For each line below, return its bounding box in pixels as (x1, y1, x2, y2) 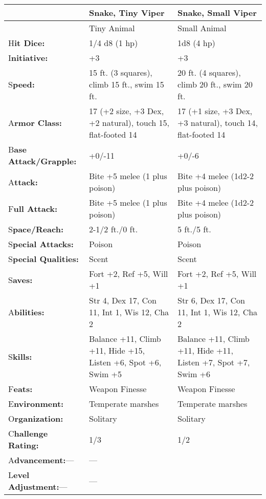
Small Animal (178, 22, 227, 34)
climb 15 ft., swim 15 (89, 78, 164, 90)
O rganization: (8, 413, 63, 424)
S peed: (8, 78, 35, 90)
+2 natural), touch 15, (89, 117, 169, 128)
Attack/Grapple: (8, 155, 77, 167)
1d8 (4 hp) (178, 37, 215, 49)
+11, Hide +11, (178, 344, 233, 356)
